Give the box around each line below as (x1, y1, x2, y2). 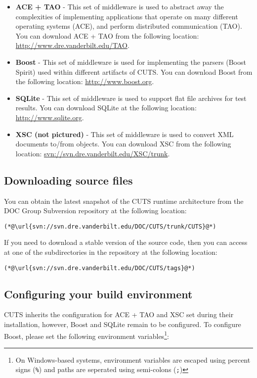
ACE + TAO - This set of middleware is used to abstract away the (15, 1, 224, 11)
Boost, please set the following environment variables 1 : (4, 329, 169, 341)
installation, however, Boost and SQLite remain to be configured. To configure (4, 319, 241, 329)
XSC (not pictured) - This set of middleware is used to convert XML (15, 129, 234, 139)
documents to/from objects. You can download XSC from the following (15, 139, 231, 149)
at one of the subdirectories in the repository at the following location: (4, 246, 217, 257)
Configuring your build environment (4, 286, 193, 301)
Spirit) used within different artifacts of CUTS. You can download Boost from (15, 66, 253, 77)
